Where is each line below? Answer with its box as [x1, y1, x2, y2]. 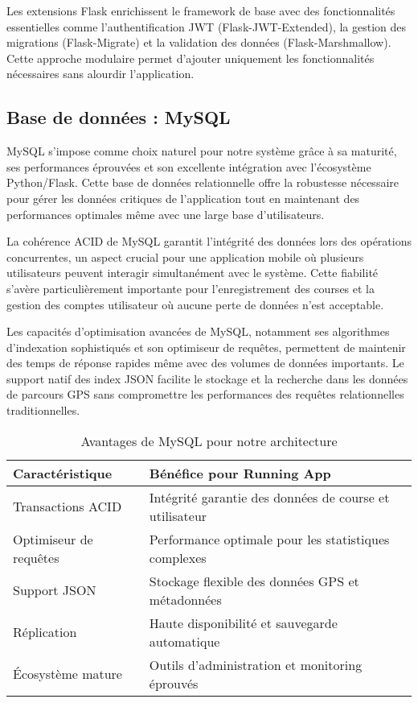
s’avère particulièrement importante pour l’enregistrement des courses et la [6, 279, 375, 296]
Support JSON [13, 581, 96, 600]
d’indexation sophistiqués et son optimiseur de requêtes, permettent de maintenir [6, 338, 406, 355]
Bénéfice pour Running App [149, 463, 331, 482]
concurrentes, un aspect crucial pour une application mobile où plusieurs [6, 248, 364, 265]
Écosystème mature [13, 664, 122, 684]
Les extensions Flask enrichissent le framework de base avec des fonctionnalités [6, 2, 395, 19]
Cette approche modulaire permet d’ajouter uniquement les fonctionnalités [6, 49, 375, 66]
